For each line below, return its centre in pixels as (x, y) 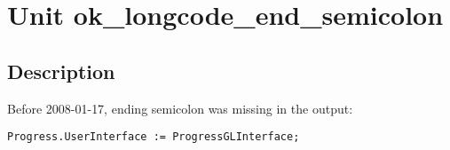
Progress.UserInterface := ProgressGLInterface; (154, 137)
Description (61, 71)
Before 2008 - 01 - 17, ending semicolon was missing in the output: (180, 108)
